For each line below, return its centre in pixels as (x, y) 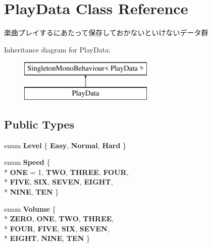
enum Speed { (27, 162)
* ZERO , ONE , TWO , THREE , (59, 219)
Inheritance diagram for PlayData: (57, 49)
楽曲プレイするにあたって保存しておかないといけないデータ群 (106, 33)
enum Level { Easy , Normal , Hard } (65, 145)
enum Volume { (30, 208)
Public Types (39, 124)
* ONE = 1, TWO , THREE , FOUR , (66, 172)
